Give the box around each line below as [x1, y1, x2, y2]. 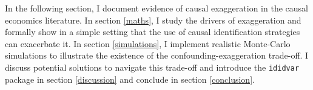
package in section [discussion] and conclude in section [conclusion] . [5, 72, 255, 85]
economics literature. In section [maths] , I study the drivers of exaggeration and [5, 13, 301, 26]
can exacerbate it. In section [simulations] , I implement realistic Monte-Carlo [5, 37, 291, 50]
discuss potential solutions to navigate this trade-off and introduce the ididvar [5, 60, 300, 73]
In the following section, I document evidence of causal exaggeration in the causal [5, 2, 308, 14]
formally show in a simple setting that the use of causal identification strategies [5, 25, 300, 38]
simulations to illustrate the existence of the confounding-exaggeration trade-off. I [5, 49, 309, 62]
